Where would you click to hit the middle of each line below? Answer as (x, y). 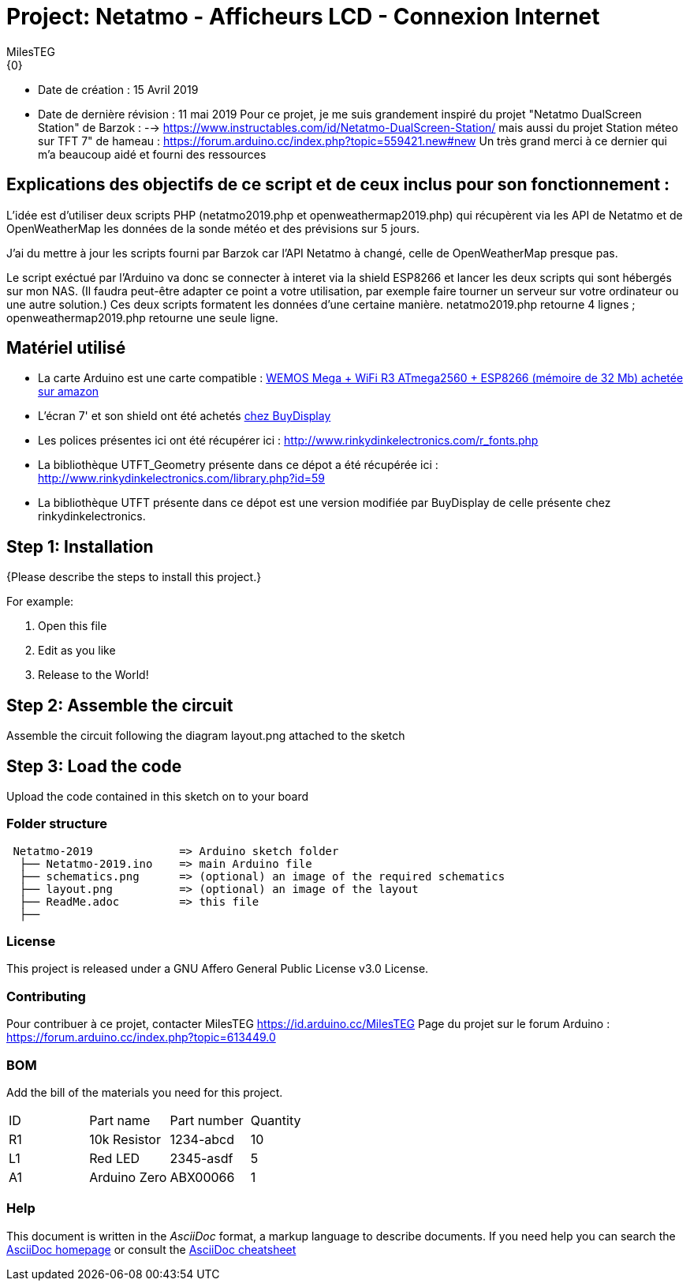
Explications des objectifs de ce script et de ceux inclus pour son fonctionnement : (338, 185)
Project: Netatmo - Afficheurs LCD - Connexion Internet (303, 17)
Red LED (115, 1158)
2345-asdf (201, 1158)
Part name (120, 1120)
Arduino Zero (128, 1177)
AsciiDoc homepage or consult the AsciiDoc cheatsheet (151, 1249)
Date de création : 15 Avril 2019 (118, 89)
